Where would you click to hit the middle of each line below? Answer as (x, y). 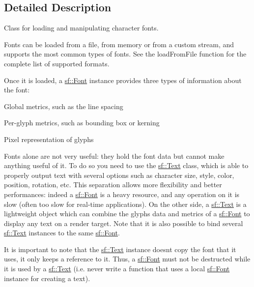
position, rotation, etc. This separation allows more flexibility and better (113, 185)
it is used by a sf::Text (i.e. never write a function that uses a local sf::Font (117, 269)
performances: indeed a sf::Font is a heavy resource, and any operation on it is (122, 194)
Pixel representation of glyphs (49, 139)
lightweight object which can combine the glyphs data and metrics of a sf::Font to (127, 214)
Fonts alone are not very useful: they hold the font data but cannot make (114, 156)
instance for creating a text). (47, 278)
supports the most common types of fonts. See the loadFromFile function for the (125, 54)
